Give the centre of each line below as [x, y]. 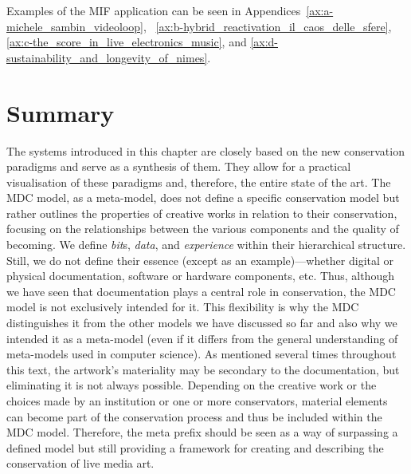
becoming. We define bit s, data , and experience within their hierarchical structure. [206, 245]
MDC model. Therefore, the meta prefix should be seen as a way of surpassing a [202, 432]
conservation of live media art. [80, 463]
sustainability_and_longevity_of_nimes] [107, 57]
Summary [61, 112]
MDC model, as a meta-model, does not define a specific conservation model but [203, 197]
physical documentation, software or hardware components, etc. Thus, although [200, 276]
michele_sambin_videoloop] [75, 26]
